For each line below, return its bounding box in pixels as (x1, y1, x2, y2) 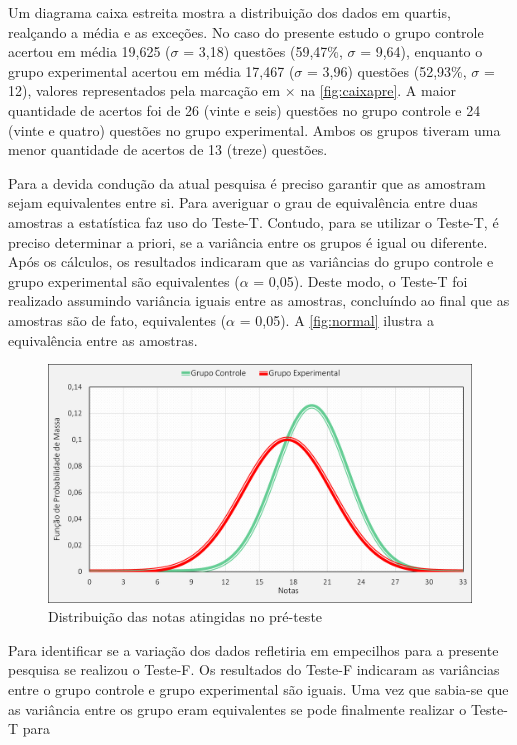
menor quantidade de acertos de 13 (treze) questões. (8, 139, 328, 160)
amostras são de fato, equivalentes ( (8, 309, 227, 330)
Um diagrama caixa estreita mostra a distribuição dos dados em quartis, (8, 2, 451, 22)
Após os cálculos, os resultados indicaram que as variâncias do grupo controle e (8, 251, 494, 272)
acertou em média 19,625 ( (8, 41, 171, 62)
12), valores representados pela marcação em (8, 80, 281, 101)
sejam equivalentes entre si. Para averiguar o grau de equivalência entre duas (8, 192, 478, 213)
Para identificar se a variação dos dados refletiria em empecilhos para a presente (8, 639, 499, 660)
